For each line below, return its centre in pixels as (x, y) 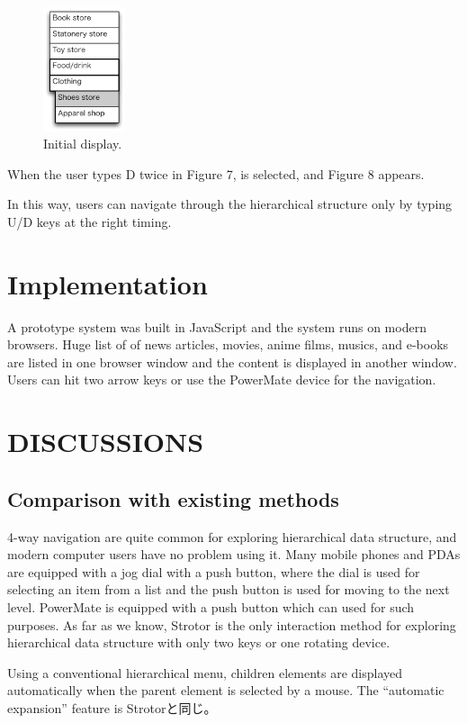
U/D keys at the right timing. (90, 221)
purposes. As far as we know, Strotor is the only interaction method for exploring (232, 624)
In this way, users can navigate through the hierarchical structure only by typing (230, 204)
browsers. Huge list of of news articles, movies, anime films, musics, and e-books (228, 344)
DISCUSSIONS (106, 442)
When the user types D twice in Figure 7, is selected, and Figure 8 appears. (216, 173)
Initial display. (83, 144)
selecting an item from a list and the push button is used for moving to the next (229, 589)
